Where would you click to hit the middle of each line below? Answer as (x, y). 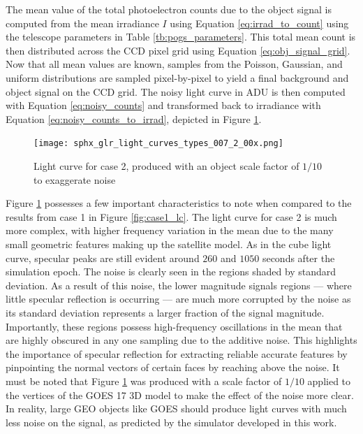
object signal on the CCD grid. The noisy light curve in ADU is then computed (176, 91)
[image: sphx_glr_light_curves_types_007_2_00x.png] (158, 144)
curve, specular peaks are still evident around (103, 258)
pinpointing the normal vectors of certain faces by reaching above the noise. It (173, 367)
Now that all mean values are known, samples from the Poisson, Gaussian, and (174, 64)
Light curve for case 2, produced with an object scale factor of (166, 166)
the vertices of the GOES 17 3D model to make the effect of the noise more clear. (180, 395)
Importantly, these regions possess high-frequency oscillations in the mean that (174, 326)
